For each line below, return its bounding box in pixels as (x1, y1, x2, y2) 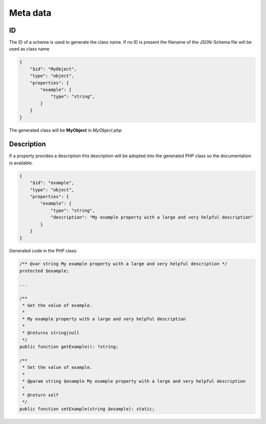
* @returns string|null (22, 330, 80, 336)
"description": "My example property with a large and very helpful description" (50, 214, 254, 220)
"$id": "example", (30, 180, 74, 186)
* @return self (22, 392, 59, 398)
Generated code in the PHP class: (9, 248, 78, 254)
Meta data (9, 7, 52, 18)
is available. (9, 160, 33, 166)
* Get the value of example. (22, 302, 93, 308)
